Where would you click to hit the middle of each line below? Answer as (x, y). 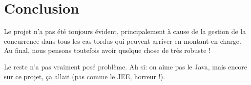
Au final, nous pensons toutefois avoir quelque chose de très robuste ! (107, 50)
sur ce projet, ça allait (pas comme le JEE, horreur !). (84, 76)
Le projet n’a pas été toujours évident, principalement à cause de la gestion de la (125, 31)
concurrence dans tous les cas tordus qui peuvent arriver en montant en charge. (123, 41)
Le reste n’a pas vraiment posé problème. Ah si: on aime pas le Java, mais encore (125, 66)
